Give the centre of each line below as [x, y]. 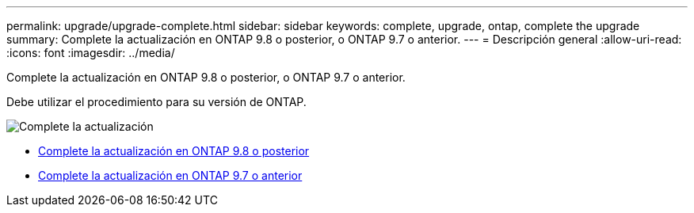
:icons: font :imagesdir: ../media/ [91, 53]
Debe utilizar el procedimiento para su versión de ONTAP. [156, 102]
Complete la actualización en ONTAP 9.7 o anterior [170, 175]
